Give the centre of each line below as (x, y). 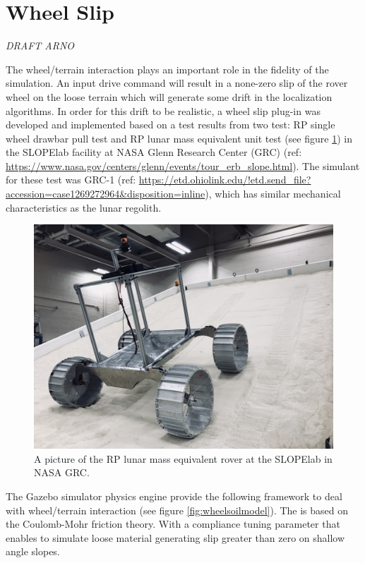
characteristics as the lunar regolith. (84, 207)
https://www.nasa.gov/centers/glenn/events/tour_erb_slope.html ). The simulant (183, 165)
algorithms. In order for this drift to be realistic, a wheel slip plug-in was (163, 110)
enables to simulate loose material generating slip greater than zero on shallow (175, 537)
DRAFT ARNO (40, 46)
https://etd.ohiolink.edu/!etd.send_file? (225, 180)
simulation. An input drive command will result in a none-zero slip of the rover (177, 83)
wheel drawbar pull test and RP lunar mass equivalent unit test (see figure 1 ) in (179, 138)
